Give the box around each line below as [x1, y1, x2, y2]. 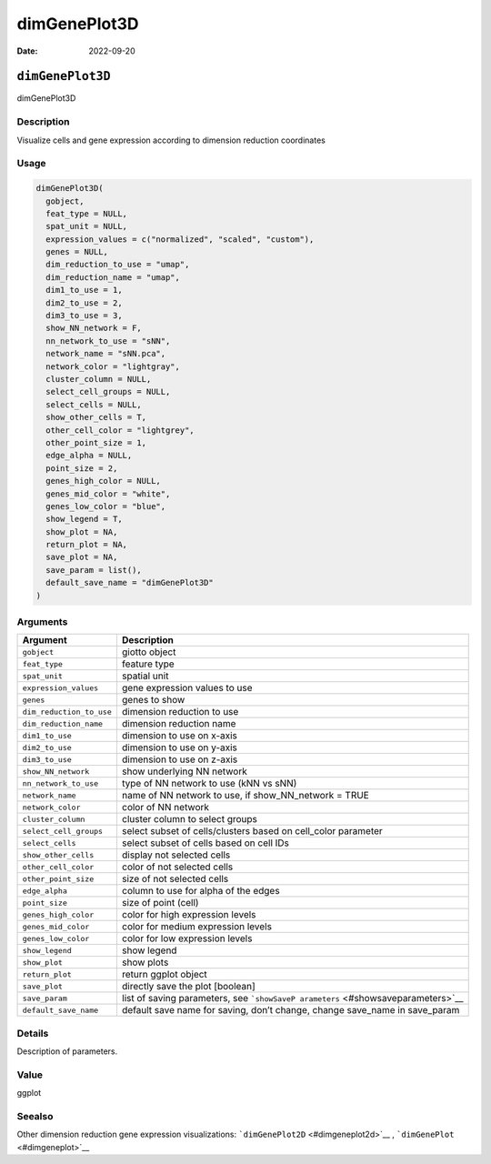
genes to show [121, 694, 185, 707]
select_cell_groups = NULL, [45, 386, 171, 397]
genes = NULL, [45, 246, 109, 257]
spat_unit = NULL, [45, 221, 127, 232]
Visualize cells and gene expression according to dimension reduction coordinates [16, 135, 326, 145]
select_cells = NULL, [45, 399, 143, 409]
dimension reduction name [121, 717, 236, 730]
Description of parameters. [16, 1046, 118, 1057]
